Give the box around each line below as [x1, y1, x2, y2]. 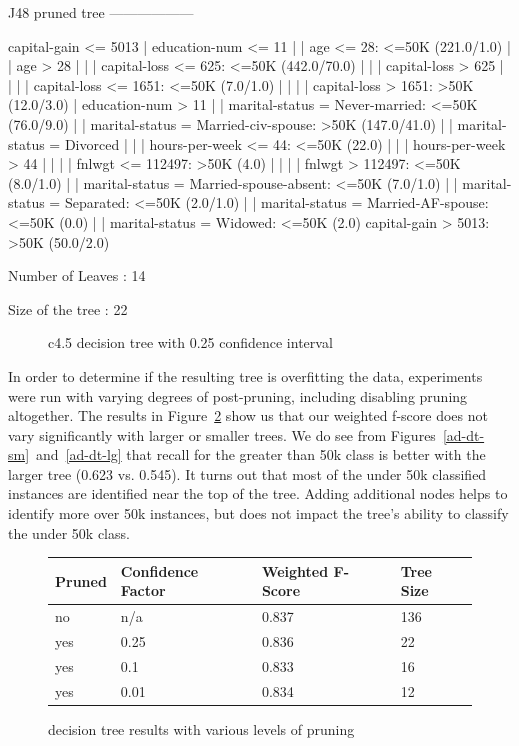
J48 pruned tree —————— [8, 2, 194, 22]
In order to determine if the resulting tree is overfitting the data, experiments [8, 365, 483, 386]
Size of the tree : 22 [8, 298, 128, 319]
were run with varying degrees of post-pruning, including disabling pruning [8, 385, 468, 406]
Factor [120, 580, 166, 601]
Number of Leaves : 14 [8, 265, 146, 286]
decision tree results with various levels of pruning [48, 718, 355, 739]
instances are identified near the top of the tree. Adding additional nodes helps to [8, 483, 508, 504]
